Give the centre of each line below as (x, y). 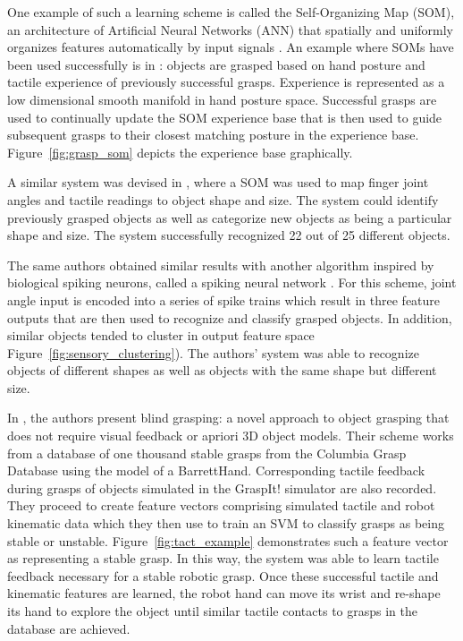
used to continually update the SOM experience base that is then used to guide (225, 117)
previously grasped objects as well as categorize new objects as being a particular (230, 217)
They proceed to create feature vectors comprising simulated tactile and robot (221, 505)
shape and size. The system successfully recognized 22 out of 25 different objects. (229, 235)
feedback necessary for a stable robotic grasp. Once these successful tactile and (223, 575)
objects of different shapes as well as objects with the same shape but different (222, 370)
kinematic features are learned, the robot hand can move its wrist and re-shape (224, 593)
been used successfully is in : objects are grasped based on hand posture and (216, 64)
